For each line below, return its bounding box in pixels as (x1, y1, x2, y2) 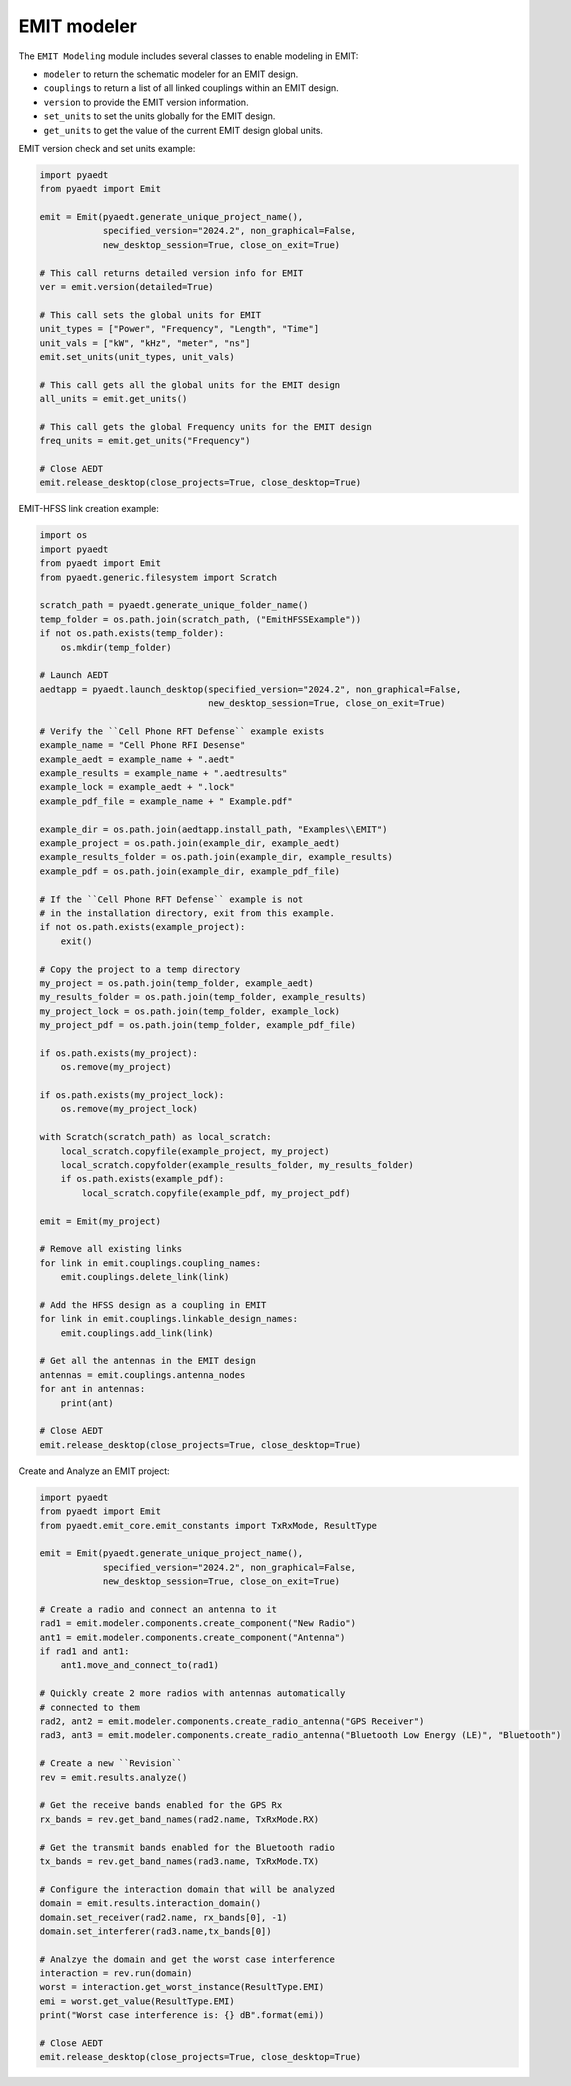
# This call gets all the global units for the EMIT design (39, 379, 341, 390)
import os (39, 530, 88, 541)
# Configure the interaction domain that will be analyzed (39, 1883, 335, 1895)
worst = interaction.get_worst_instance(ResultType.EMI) (39, 1981, 325, 1993)
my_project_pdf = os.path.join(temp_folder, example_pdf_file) (39, 1020, 357, 1031)
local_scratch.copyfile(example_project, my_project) (60, 1145, 330, 1157)
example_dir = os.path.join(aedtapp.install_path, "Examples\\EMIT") (39, 823, 388, 835)
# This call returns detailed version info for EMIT (39, 267, 304, 279)
